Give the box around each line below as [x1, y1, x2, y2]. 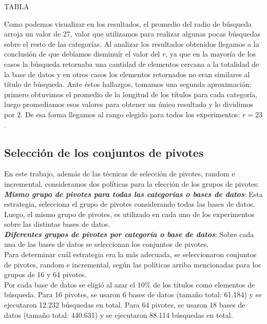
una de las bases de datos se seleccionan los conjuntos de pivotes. [4, 239, 209, 249]
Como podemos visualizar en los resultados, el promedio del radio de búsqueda [4, 18, 252, 29]
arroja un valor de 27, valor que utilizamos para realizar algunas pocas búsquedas [4, 28, 261, 39]
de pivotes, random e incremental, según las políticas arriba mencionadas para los [4, 259, 261, 269]
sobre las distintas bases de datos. [4, 219, 110, 229]
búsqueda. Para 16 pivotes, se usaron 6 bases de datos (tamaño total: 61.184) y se [4, 289, 262, 300]
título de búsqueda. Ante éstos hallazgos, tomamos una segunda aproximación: [4, 79, 252, 89]
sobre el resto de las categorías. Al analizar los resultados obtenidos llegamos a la [4, 38, 259, 49]
